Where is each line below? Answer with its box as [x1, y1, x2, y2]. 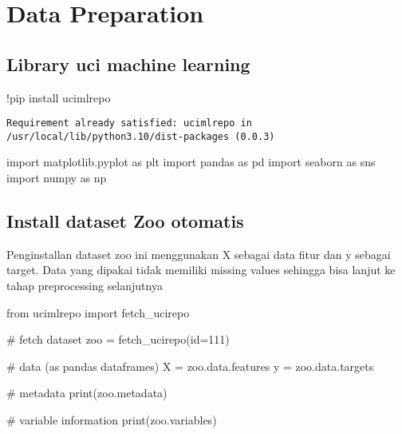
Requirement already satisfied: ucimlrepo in [6, 117, 252, 129]
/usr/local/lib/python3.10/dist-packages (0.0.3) [6, 130, 275, 142]
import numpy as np [6, 169, 107, 186]
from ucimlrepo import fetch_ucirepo [6, 304, 190, 321]
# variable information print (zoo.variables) [6, 412, 217, 428]
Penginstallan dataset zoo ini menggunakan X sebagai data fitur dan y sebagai [6, 245, 391, 262]
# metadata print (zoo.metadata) [6, 384, 167, 401]
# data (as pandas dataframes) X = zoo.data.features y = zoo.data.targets [6, 357, 374, 374]
